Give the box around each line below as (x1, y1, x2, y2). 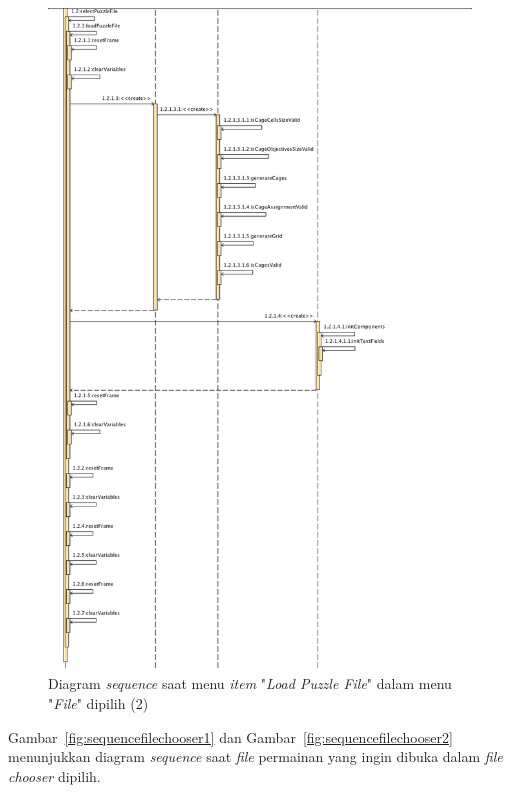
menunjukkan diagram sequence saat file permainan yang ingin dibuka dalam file (8, 746, 503, 767)
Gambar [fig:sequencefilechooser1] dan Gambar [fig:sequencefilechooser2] (8, 726, 453, 747)
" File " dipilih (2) (48, 693, 149, 714)
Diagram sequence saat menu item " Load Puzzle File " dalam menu (48, 673, 452, 694)
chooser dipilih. (8, 765, 101, 786)
